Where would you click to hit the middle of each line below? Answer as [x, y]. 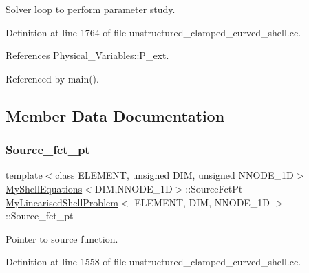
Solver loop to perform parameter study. [90, 9]
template [24, 175]
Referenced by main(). [52, 78]
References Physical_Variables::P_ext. [87, 55]
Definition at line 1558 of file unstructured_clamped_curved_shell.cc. [153, 262]
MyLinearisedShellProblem [62, 202]
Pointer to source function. [62, 238]
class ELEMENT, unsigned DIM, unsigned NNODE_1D [174, 175]
